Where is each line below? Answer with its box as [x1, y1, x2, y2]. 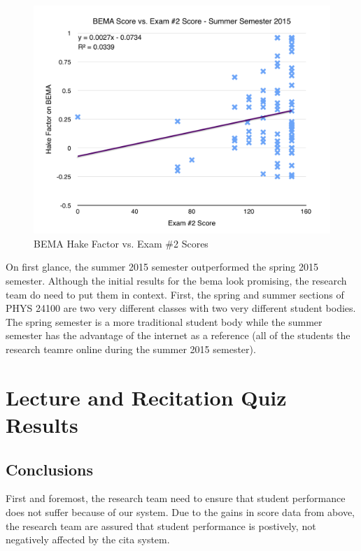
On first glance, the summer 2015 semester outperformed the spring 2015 [6, 259, 319, 274]
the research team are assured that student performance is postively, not [6, 518, 316, 533]
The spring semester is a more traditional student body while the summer [6, 314, 323, 329]
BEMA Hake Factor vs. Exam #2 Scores [34, 236, 208, 250]
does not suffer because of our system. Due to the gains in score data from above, [6, 504, 355, 519]
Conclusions [6, 458, 94, 480]
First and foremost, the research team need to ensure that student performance [6, 491, 346, 506]
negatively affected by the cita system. [6, 532, 170, 547]
